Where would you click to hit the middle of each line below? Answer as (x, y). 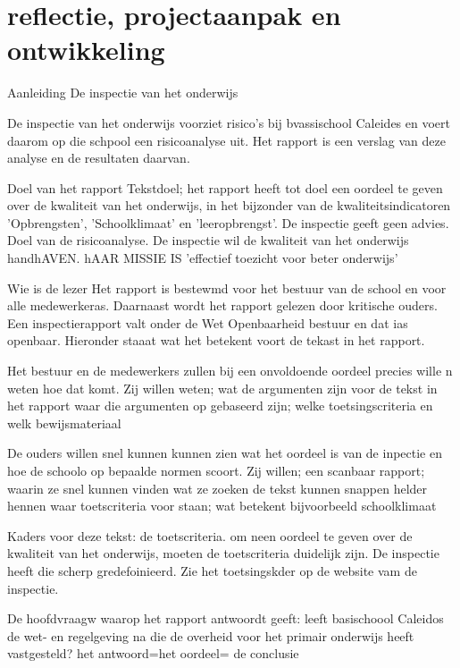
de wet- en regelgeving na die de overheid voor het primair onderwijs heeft (211, 635)
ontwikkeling (86, 50)
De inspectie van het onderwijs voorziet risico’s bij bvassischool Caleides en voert (229, 122)
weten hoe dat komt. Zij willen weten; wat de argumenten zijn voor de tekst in (222, 388)
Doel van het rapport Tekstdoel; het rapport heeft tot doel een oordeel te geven (225, 187)
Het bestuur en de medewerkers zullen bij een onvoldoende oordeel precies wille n (230, 371)
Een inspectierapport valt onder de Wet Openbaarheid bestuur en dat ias (208, 322)
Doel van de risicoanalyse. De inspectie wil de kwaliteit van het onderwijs (208, 240)
